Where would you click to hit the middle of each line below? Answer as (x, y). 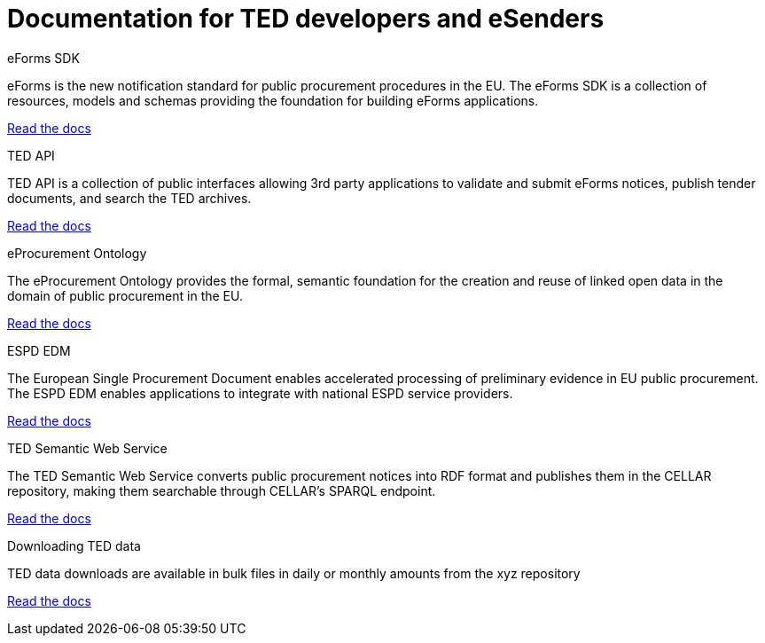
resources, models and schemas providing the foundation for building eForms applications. (273, 100)
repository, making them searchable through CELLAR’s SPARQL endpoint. (222, 490)
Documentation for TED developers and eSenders (306, 19)
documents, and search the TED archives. (129, 198)
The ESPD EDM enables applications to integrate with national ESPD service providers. (260, 393)
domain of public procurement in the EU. (125, 295)
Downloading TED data (74, 545)
